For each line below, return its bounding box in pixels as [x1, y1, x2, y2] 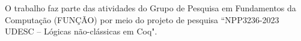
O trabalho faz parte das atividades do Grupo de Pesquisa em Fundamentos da [5, 2, 296, 14]
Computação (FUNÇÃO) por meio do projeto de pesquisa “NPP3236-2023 [5, 13, 279, 26]
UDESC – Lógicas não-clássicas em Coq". [5, 25, 157, 37]
